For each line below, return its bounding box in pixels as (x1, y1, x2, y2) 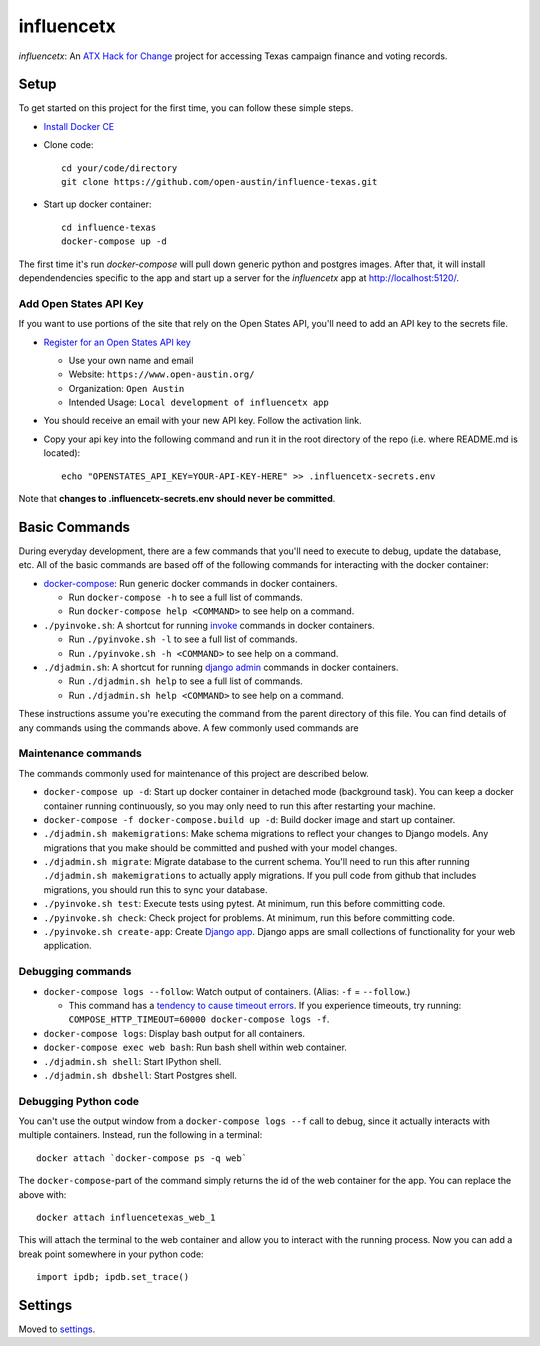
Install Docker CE (43, 120, 115, 132)
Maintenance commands (18, 746, 142, 760)
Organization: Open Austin (68, 382, 185, 394)
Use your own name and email (68, 354, 194, 366)
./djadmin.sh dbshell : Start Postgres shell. (43, 1069, 237, 1081)
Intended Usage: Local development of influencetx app (68, 396, 329, 409)
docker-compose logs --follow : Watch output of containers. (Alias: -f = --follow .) (43, 985, 411, 997)
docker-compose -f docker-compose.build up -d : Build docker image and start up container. (43, 813, 456, 825)
